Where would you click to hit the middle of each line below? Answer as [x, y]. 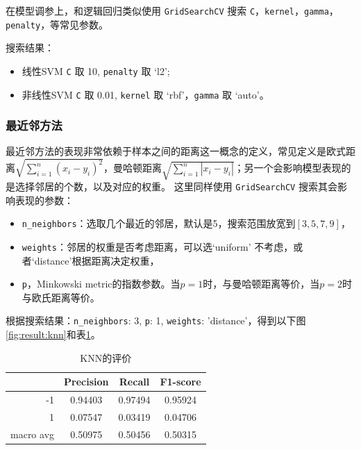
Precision [86, 382]
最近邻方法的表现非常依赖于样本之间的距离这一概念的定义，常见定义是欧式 [176, 151]
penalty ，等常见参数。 [57, 24]
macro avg [33, 434]
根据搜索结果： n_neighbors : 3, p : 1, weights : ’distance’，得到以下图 [156, 320]
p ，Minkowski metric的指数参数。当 [101, 284]
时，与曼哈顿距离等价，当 [261, 284]
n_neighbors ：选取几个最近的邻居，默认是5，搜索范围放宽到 [159, 223]
